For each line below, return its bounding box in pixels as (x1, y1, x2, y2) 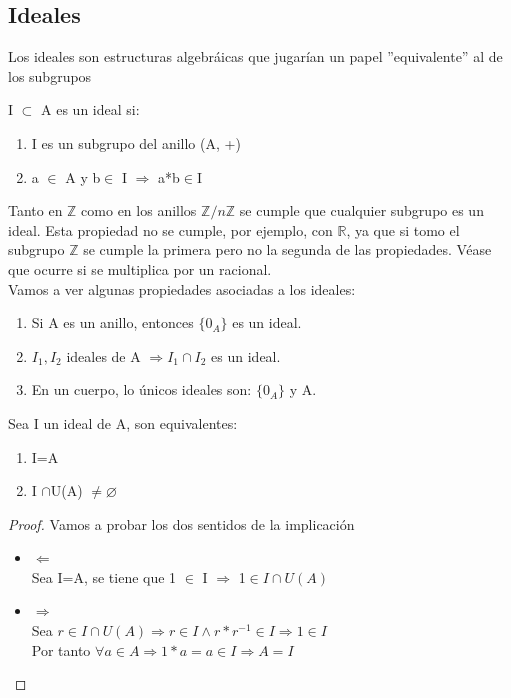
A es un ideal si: (41, 99, 140, 120)
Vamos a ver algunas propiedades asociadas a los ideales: (8, 278, 356, 299)
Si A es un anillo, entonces (31, 312, 194, 333)
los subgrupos (8, 65, 92, 86)
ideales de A (66, 345, 141, 366)
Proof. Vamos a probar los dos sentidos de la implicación (8, 513, 355, 534)
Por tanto (31, 639, 91, 660)
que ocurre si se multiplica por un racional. (8, 258, 272, 279)
